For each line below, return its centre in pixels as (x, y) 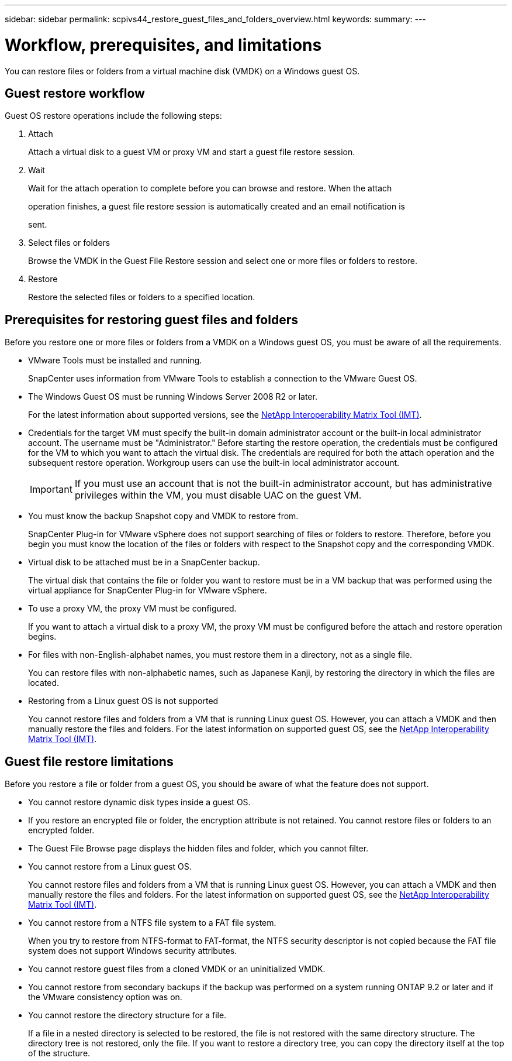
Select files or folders (69, 243)
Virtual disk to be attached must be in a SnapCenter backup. (144, 562)
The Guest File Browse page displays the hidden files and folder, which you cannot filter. (198, 849)
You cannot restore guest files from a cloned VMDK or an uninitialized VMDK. (177, 969)
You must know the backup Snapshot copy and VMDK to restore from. (163, 516)
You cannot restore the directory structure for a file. (127, 1015)
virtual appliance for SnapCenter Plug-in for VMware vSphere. (148, 590)
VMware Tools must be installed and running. (115, 360)
